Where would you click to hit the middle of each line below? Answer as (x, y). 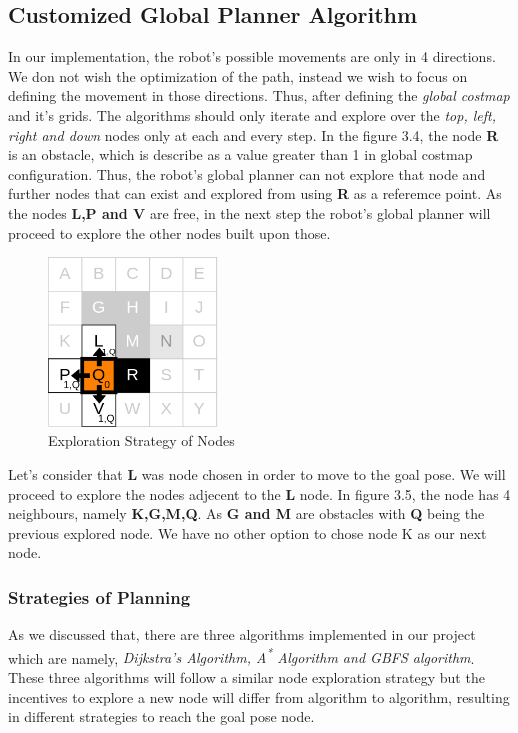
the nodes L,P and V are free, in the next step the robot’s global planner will (249, 212)
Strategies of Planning (99, 596)
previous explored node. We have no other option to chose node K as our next (247, 532)
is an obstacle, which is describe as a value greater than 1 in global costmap (240, 154)
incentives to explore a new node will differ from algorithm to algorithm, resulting (259, 696)
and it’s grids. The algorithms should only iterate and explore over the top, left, (252, 114)
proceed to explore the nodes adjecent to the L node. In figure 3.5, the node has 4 (259, 493)
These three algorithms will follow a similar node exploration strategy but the (246, 676)
